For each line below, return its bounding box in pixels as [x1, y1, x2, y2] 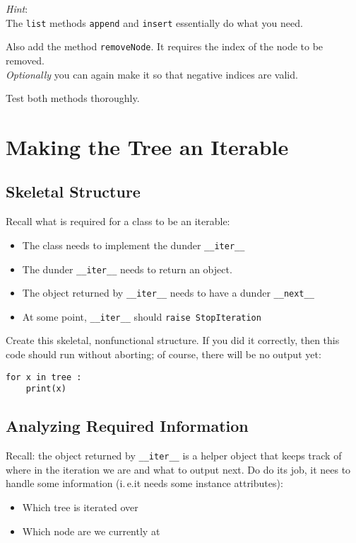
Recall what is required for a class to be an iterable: [6, 214, 230, 229]
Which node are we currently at [22, 523, 160, 538]
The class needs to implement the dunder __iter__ [22, 237, 245, 252]
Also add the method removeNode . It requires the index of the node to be [6, 39, 324, 54]
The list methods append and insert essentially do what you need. [6, 15, 303, 30]
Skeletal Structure [6, 181, 141, 202]
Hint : [6, 1, 28, 16]
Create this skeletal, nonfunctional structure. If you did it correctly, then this [6, 333, 340, 348]
